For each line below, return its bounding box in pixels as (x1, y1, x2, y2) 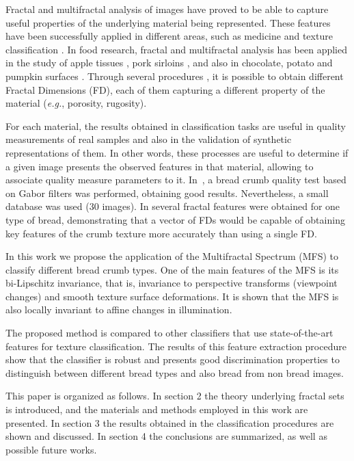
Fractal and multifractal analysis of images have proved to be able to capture (5, 2, 329, 16)
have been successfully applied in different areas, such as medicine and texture (5, 29, 333, 43)
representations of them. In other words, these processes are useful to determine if (5, 145, 349, 159)
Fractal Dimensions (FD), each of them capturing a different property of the (5, 82, 325, 96)
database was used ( (5, 199, 90, 213)
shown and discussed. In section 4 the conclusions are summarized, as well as (5, 429, 327, 443)
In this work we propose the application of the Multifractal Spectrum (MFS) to (5, 249, 339, 263)
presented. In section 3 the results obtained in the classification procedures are (5, 415, 334, 430)
